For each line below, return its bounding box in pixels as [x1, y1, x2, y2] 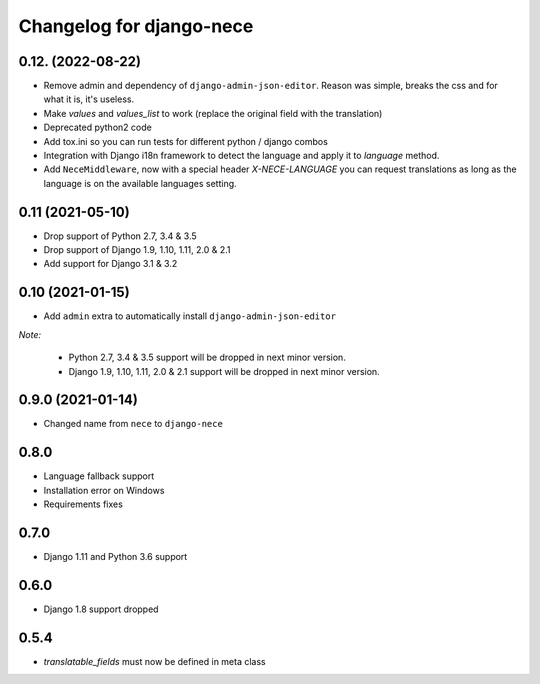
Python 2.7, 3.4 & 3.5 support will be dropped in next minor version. [68, 351, 347, 364]
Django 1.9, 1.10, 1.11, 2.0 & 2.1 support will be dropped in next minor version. [68, 365, 380, 377]
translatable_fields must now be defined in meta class [43, 655, 266, 667]
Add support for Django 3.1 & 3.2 [43, 258, 178, 270]
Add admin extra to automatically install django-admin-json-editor [43, 310, 337, 322]
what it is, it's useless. [43, 93, 135, 105]
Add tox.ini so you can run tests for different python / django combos [43, 135, 329, 147]
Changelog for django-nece [18, 15, 254, 37]
